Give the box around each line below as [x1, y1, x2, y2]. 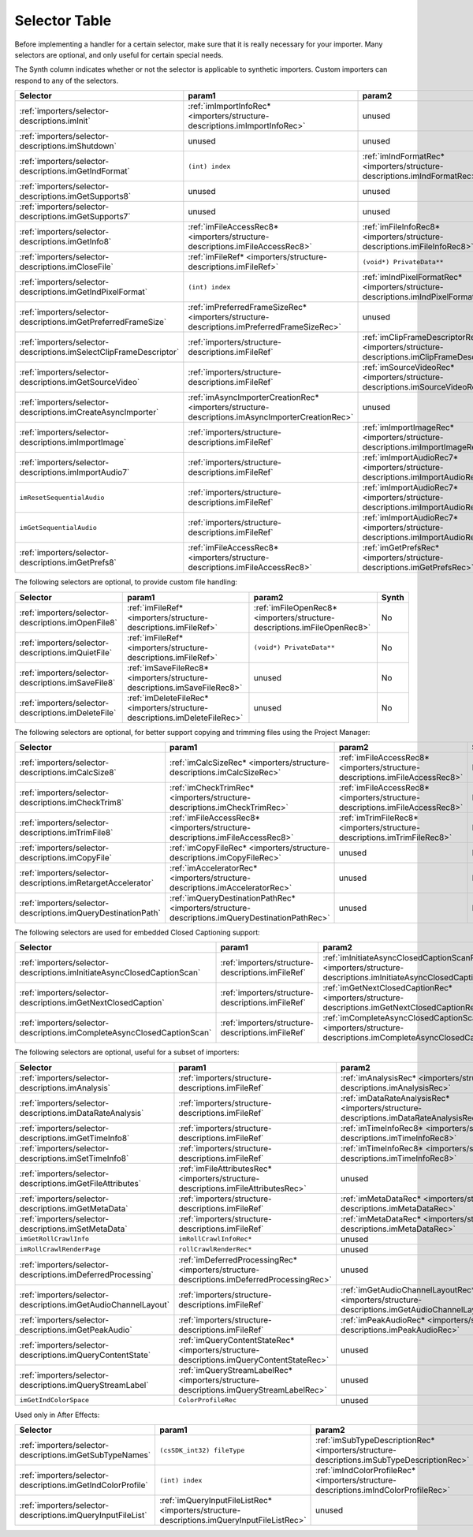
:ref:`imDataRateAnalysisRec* [340, 1092, 450, 1103]
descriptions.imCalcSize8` [19, 767, 117, 778]
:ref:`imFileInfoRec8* [362, 222, 441, 233]
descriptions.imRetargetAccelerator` [19, 877, 154, 888]
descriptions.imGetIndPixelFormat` [19, 286, 148, 297]
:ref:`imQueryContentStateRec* [178, 1334, 295, 1345]
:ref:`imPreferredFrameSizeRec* [188, 302, 307, 313]
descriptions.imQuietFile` [19, 647, 113, 658]
